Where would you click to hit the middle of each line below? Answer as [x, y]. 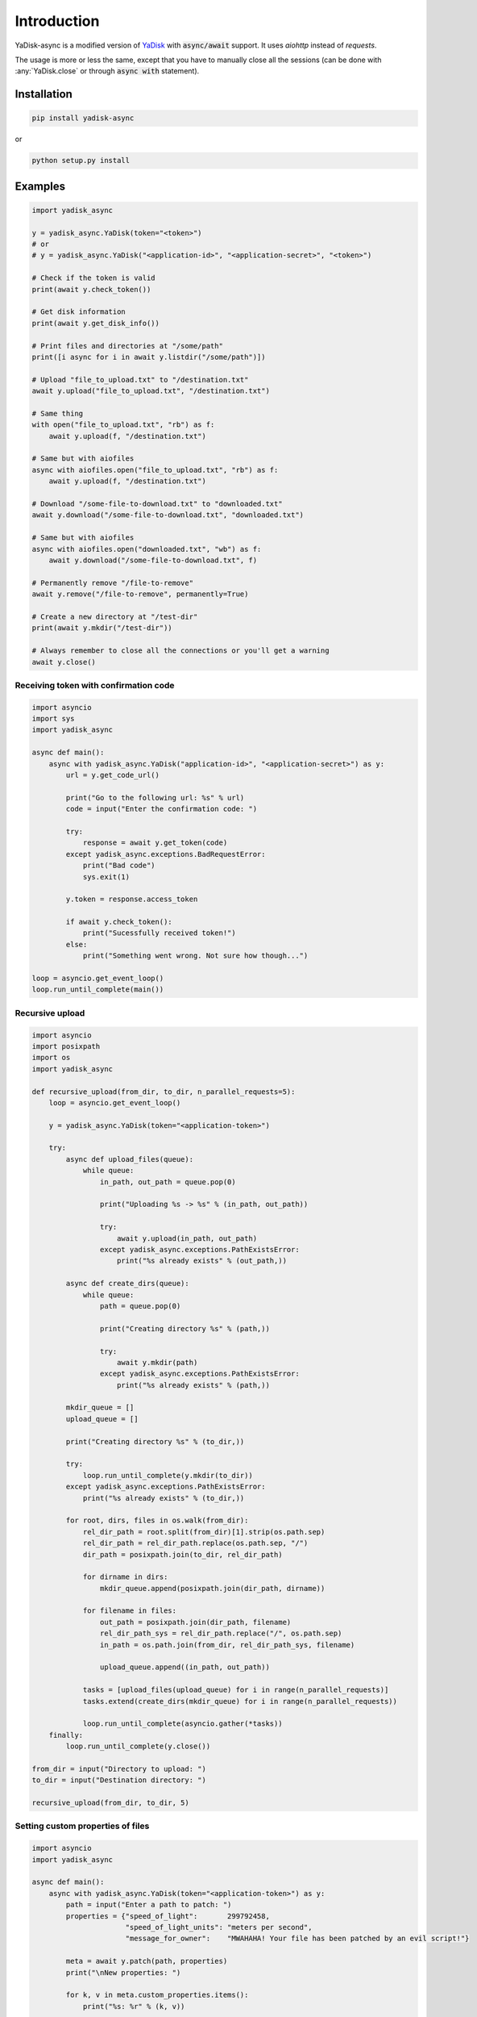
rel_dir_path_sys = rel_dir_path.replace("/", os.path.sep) [221, 1633]
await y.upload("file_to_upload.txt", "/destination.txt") [151, 391]
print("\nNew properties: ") [123, 1972]
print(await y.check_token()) [91, 289]
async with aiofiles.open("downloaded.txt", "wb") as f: [147, 549]
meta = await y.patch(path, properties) [147, 1961]
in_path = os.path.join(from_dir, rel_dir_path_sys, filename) [227, 1645]
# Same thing [58, 413]
